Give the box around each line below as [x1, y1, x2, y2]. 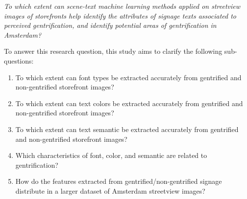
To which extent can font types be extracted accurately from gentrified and [15, 72, 242, 82]
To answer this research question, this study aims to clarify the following [4, 46, 222, 56]
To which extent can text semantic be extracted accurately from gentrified [15, 124, 239, 134]
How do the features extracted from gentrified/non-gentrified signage [15, 176, 222, 186]
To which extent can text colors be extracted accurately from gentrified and [15, 98, 243, 108]
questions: [4, 55, 34, 66]
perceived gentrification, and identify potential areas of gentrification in [4, 20, 217, 30]
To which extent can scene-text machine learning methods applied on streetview [4, 1, 241, 11]
